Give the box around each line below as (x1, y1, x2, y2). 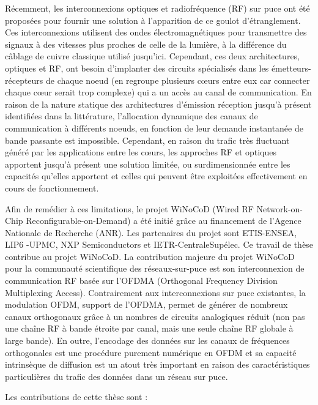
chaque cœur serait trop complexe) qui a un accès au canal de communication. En (5, 86, 312, 98)
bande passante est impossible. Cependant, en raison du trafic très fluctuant (5, 133, 290, 146)
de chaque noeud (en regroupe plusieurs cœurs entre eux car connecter (46, 73, 310, 86)
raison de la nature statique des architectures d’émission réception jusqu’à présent (5, 97, 312, 110)
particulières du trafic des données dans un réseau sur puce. (5, 370, 228, 382)
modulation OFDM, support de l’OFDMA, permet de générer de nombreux (5, 298, 288, 311)
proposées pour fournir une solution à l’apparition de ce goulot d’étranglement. (5, 13, 301, 26)
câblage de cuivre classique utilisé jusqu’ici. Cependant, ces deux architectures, (5, 50, 300, 62)
